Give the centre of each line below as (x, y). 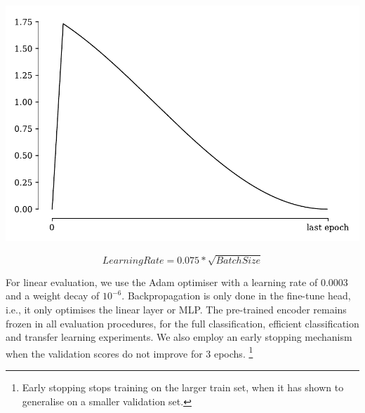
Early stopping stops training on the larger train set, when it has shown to (183, 387)
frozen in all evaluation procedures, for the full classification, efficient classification (182, 323)
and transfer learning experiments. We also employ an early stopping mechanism (179, 337)
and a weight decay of (53, 296)
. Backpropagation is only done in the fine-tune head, (236, 296)
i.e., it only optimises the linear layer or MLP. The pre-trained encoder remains (176, 309)
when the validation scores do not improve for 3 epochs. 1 (130, 352)
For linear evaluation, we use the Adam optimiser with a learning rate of (162, 282)
